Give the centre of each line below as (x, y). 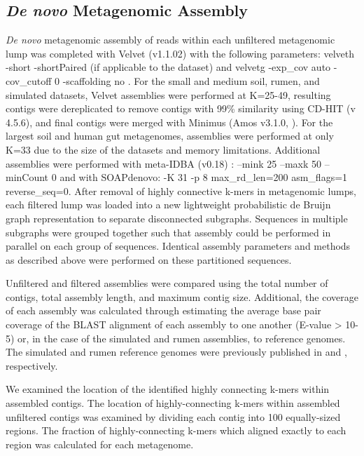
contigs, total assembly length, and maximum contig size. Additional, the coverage (182, 296)
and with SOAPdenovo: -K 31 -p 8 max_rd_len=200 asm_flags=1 (204, 177)
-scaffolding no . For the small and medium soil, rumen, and (191, 80)
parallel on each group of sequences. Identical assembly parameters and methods (178, 246)
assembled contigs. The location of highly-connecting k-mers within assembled (173, 403)
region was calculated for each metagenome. (100, 444)
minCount (27, 177)
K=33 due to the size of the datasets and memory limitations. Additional (163, 149)
